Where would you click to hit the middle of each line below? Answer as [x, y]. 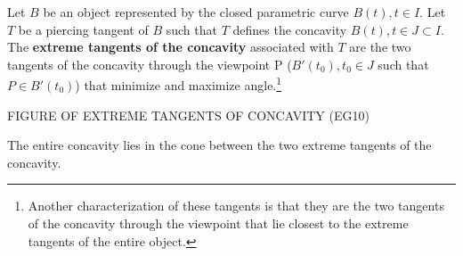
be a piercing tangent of [83, 29]
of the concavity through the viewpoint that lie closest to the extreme [218, 223]
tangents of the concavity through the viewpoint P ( [150, 64]
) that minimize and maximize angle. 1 [179, 84]
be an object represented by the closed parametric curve [196, 12]
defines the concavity [290, 29]
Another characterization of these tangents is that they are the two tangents [236, 206]
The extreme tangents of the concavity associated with [171, 47]
